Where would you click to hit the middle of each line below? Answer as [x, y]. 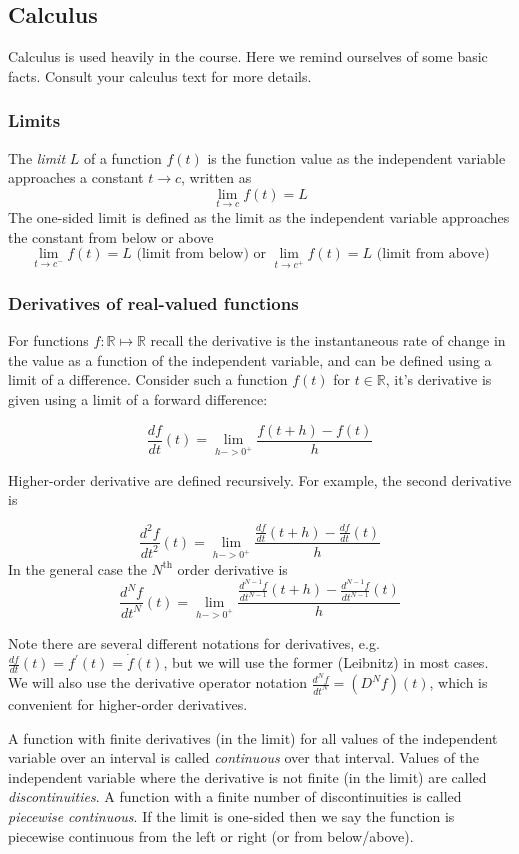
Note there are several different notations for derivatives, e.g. [194, 642]
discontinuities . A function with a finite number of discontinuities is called [235, 796]
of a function [122, 157]
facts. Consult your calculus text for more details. [160, 75]
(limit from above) [433, 254]
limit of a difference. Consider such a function [148, 379]
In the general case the [77, 568]
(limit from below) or [201, 254]
